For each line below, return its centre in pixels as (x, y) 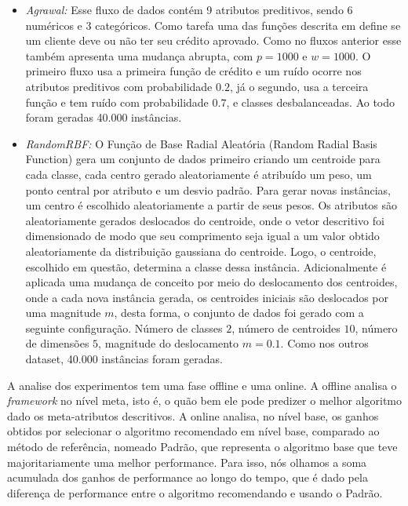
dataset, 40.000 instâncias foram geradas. (124, 359)
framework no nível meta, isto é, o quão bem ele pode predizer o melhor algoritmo (204, 400)
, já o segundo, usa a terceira (299, 86)
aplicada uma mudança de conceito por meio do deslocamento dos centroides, (211, 282)
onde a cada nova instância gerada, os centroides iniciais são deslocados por (207, 297)
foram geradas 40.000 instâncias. (104, 117)
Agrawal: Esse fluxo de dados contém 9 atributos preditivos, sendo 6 (189, 9)
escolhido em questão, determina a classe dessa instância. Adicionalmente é (206, 266)
